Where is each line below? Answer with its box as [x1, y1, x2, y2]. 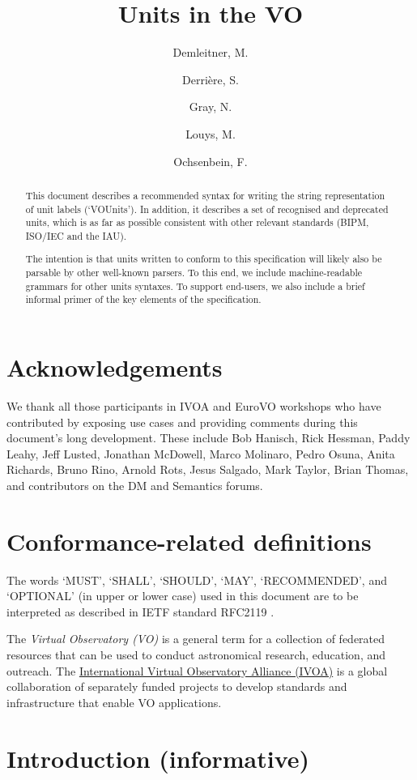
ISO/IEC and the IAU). [25, 228, 127, 242]
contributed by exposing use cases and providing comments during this [6, 413, 358, 430]
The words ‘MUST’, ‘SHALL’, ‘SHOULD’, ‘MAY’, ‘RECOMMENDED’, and [6, 571, 387, 588]
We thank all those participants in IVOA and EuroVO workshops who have [6, 397, 381, 414]
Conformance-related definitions [6, 524, 372, 557]
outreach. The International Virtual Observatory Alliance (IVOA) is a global [6, 662, 388, 679]
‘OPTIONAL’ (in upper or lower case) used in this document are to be [6, 587, 359, 604]
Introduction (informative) [6, 741, 310, 774]
